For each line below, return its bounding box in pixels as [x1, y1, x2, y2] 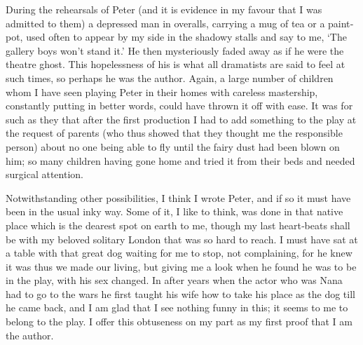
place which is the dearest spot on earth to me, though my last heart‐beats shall [6, 217, 350, 232]
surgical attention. [6, 167, 83, 182]
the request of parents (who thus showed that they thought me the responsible [6, 126, 343, 140]
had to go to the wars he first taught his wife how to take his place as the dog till [6, 286, 355, 301]
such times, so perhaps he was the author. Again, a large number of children [6, 70, 334, 85]
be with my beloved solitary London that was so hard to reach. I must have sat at [6, 231, 358, 246]
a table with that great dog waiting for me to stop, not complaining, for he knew [6, 245, 352, 260]
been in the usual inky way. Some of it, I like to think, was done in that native [6, 204, 343, 219]
